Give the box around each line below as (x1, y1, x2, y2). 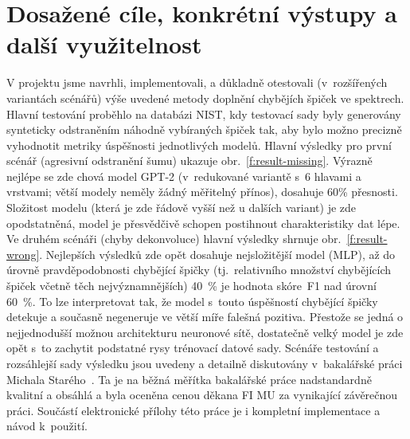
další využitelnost (6, 28, 202, 61)
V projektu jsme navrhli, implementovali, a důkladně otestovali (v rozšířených (6, 74, 388, 91)
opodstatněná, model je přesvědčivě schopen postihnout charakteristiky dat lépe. (6, 214, 400, 231)
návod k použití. (6, 417, 88, 434)
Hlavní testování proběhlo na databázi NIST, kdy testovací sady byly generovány (6, 105, 401, 122)
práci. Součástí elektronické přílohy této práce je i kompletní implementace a (6, 402, 381, 418)
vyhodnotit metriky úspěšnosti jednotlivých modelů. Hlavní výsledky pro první (6, 136, 392, 153)
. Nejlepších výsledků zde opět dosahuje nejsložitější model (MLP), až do (39, 245, 396, 262)
